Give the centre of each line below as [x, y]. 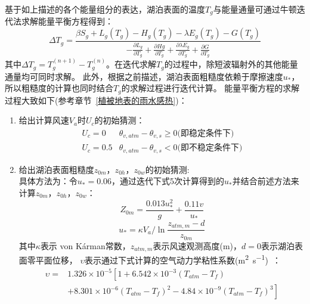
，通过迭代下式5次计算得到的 [168, 181]
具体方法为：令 [48, 181]
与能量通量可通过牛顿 [255, 9]
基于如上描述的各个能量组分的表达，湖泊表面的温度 [105, 9]
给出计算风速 [44, 120]
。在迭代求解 [131, 64]
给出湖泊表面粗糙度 [56, 169]
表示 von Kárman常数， [85, 245]
